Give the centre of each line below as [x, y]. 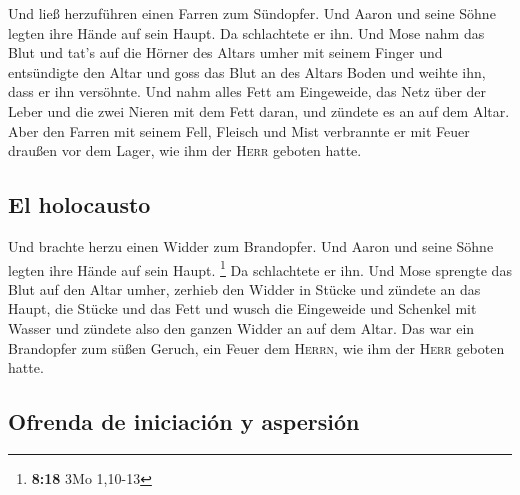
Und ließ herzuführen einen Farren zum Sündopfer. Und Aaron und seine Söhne [252, 13]
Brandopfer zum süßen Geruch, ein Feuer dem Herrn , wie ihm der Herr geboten [256, 347]
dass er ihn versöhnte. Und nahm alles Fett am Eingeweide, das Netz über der [247, 91]
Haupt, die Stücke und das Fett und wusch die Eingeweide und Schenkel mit [242, 308]
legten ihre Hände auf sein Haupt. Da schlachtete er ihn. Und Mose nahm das [246, 32]
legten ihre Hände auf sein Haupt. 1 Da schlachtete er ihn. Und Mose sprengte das [260, 268]
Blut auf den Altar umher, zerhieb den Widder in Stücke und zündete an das [244, 288]
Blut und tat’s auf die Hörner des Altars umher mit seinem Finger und [225, 52]
